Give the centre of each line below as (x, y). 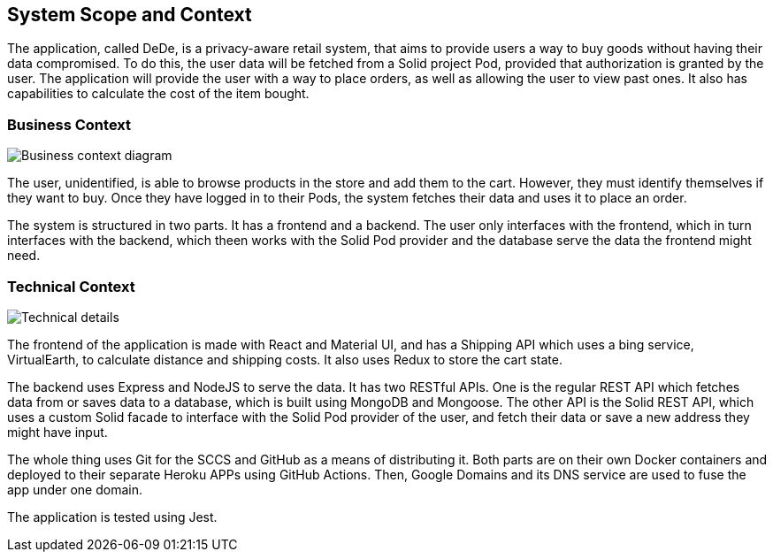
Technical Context (71, 286)
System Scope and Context (130, 15)
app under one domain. (75, 489)
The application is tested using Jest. (112, 517)
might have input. (57, 432)
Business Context (69, 124)
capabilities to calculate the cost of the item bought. (158, 94)
